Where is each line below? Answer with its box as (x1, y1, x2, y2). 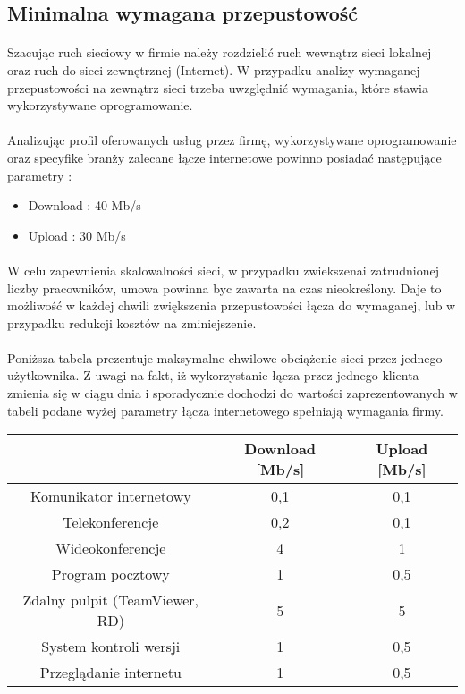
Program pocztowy (51, 563, 170, 585)
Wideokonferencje (55, 537, 166, 559)
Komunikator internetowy (30, 486, 191, 507)
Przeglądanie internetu (39, 662, 182, 683)
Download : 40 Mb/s (28, 196, 141, 215)
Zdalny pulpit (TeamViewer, (22, 589, 199, 611)
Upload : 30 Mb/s (28, 225, 126, 244)
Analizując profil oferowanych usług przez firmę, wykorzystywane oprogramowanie (7, 131, 457, 149)
